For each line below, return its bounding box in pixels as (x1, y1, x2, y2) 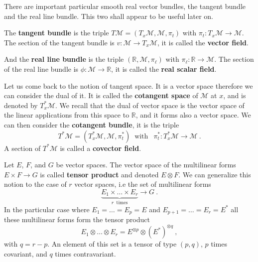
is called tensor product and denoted (40, 169, 159, 179)
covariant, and (4, 248, 47, 259)
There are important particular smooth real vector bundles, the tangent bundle (4, 1, 246, 11)
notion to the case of (4, 179, 67, 189)
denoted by (4, 100, 38, 110)
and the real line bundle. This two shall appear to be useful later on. (4, 10, 213, 21)
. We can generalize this (178, 169, 251, 179)
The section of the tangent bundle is (4, 37, 115, 47)
